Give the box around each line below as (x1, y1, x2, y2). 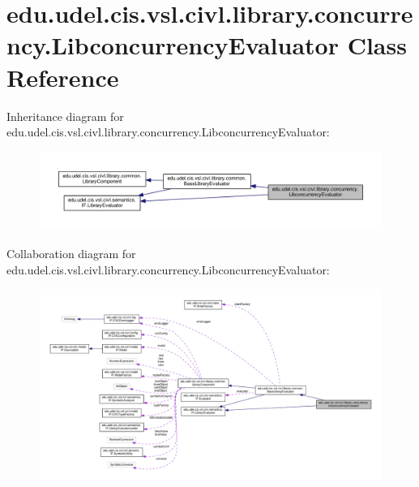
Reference (6, 60, 119, 93)
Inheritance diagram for (6, 107, 124, 124)
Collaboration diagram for (6, 245, 136, 261)
